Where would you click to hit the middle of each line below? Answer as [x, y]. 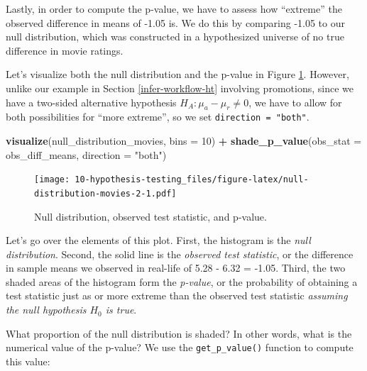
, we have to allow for [295, 102]
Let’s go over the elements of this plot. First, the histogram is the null [158, 240]
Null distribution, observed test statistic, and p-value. [150, 216]
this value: [28, 361]
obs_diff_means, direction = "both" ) [86, 154]
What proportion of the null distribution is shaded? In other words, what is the [179, 333]
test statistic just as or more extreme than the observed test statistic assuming [177, 295]
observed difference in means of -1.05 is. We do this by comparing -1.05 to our [175, 22]
